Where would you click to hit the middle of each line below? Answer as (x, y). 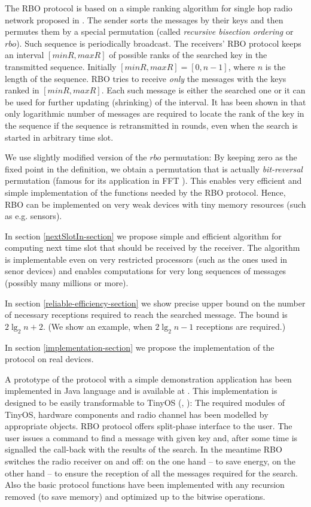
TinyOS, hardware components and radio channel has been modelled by (137, 414)
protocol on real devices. (49, 359)
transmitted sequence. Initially (61, 66)
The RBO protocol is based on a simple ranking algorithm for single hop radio (149, 8)
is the (275, 66)
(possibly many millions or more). (67, 283)
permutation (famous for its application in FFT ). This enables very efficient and (153, 180)
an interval (25, 55)
